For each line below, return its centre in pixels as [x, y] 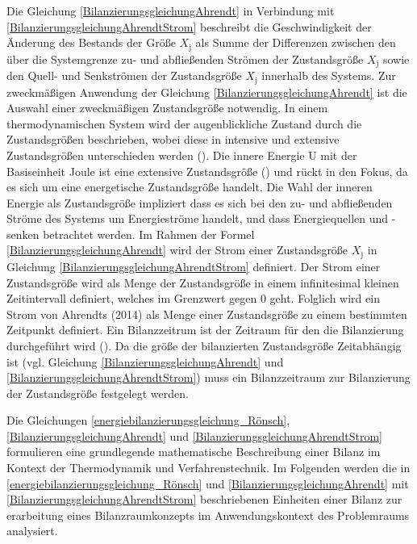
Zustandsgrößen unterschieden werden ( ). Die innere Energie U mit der [182, 155]
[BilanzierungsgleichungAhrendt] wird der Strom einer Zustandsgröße [177, 250]
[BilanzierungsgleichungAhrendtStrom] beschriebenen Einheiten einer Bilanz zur [204, 499]
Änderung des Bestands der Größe [91, 42]
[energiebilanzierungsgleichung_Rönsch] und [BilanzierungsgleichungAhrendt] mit [208, 483]
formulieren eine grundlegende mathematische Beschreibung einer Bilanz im [194, 452]
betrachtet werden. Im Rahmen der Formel [149, 234]
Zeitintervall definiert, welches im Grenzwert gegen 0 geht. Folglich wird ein [193, 298]
